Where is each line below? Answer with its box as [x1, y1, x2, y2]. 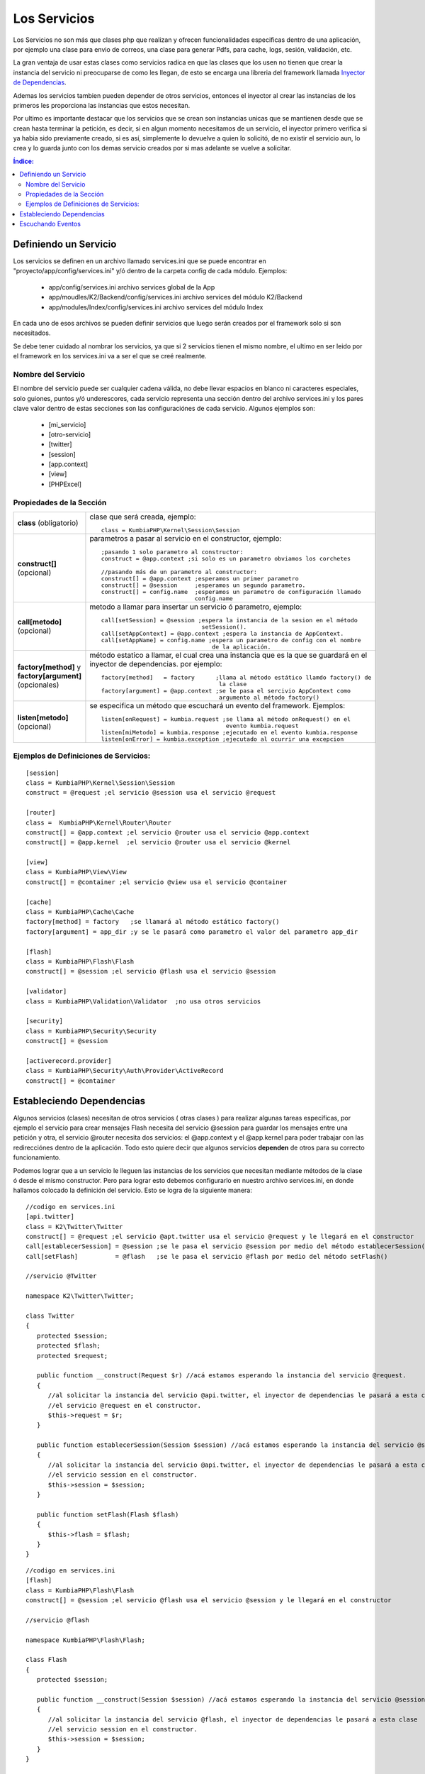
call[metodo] [17, 617, 62, 627]
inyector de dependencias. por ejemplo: [89, 659, 222, 669]
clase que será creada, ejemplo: [89, 512, 196, 522]
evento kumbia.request [225, 722, 299, 730]
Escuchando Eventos [19, 220, 81, 228]
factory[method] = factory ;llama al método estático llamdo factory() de [101, 674, 372, 681]
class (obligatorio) [17, 518, 79, 528]
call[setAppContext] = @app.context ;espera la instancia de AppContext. [101, 630, 344, 638]
